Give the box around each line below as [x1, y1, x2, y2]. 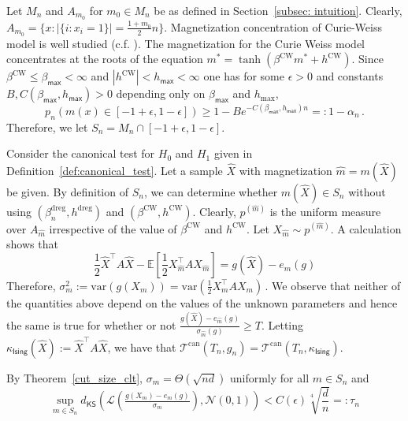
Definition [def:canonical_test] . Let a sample [6, 162, 223, 178]
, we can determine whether [143, 183, 278, 199]
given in [213, 145, 253, 162]
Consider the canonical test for [6, 145, 155, 162]
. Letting [261, 316, 304, 333]
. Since [351, 50, 384, 67]
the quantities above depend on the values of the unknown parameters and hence [6, 294, 398, 311]
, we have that [107, 338, 176, 355]
